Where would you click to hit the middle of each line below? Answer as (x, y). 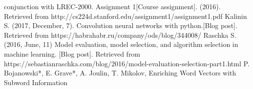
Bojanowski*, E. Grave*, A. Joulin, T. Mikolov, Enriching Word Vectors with (120, 73)
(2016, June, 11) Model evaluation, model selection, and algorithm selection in (121, 44)
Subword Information (36, 82)
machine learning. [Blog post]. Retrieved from (72, 53)
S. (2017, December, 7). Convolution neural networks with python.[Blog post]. (121, 25)
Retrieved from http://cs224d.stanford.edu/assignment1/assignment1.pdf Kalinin (126, 16)
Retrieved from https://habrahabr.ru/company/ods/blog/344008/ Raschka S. (120, 35)
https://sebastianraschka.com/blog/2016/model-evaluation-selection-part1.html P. (127, 63)
